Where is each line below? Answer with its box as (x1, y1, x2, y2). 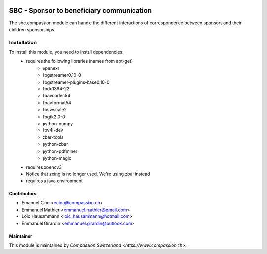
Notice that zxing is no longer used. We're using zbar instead (26, 171, 150, 177)
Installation (9, 39, 37, 45)
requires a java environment (26, 178, 83, 184)
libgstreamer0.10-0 (43, 72, 81, 78)
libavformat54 (43, 99, 71, 106)
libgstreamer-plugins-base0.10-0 (43, 79, 110, 85)
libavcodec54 (43, 93, 71, 99)
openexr (43, 65, 60, 71)
